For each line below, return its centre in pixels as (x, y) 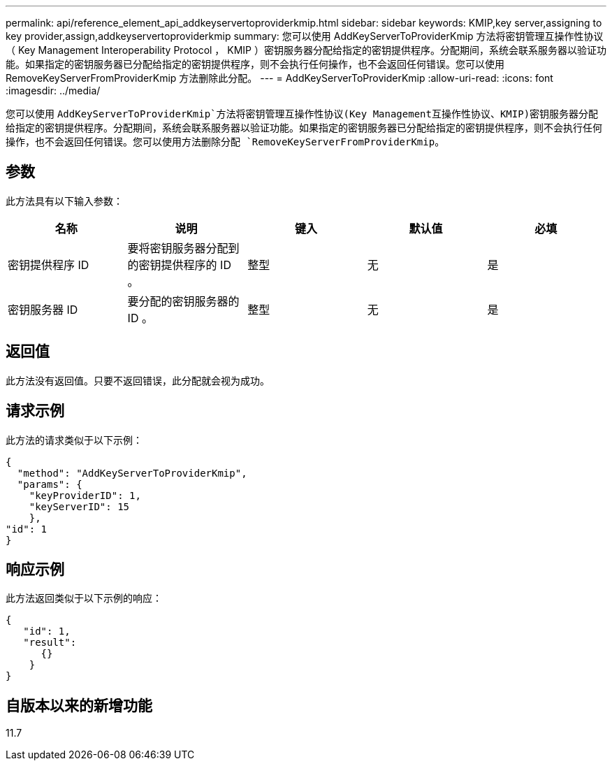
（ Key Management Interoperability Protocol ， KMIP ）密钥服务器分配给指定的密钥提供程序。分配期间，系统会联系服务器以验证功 (306, 50)
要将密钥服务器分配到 (183, 248)
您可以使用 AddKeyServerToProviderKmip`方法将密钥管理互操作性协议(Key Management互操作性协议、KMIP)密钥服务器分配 (302, 114)
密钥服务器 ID (43, 309)
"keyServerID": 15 (79, 506)
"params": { (50, 484)
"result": (50, 643)
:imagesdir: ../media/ (53, 91)
